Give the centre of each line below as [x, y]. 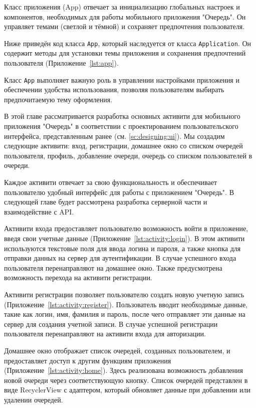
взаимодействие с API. [39, 211]
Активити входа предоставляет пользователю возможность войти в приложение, [126, 228]
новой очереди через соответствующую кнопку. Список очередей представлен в [126, 380]
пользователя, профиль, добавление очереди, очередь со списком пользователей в [128, 155]
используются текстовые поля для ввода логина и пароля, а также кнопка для [122, 248]
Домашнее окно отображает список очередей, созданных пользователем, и [117, 350]
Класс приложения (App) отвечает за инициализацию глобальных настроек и [122, 7]
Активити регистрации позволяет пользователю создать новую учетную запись [124, 294]
